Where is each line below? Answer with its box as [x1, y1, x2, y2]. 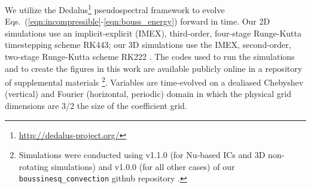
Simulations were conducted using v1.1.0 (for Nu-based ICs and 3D [19, 148, 266, 161]
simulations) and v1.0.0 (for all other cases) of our [51, 160, 235, 172]
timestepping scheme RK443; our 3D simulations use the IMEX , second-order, [5, 38, 291, 51]
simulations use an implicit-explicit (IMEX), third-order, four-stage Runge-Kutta [5, 26, 301, 39]
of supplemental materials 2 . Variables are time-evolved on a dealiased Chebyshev [5, 74, 304, 88]
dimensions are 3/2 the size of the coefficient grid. [5, 99, 187, 112]
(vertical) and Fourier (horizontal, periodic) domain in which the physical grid [5, 87, 291, 100]
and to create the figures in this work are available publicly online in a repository [5, 62, 303, 74]
